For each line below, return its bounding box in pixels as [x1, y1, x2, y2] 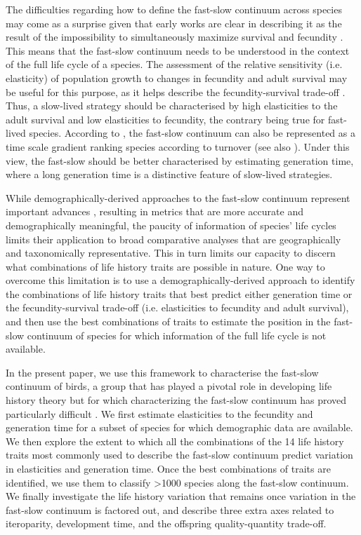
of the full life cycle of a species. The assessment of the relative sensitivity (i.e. [6, 57, 343, 72]
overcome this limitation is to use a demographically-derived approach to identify [6, 273, 355, 287]
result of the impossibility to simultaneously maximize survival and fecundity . [6, 29, 343, 44]
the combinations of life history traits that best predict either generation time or [6, 286, 353, 301]
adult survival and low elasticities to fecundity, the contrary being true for [6, 111, 325, 126]
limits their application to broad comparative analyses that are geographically [6, 231, 341, 246]
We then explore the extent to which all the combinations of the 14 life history [6, 433, 344, 448]
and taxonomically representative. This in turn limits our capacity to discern [6, 245, 336, 260]
